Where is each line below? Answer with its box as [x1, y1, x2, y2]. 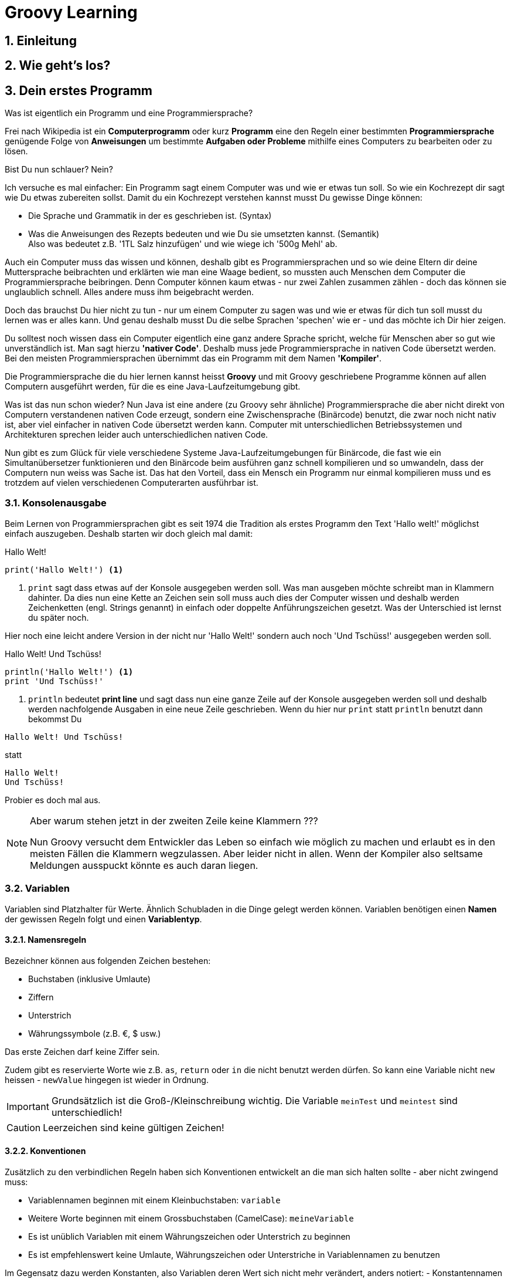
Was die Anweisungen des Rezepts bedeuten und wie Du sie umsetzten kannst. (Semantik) [28, 229, 380, 239]
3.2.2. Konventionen [5, 1146, 86, 1156]
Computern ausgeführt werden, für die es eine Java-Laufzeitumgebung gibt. [5, 381, 301, 392]
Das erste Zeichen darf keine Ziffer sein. [5, 1046, 160, 1057]
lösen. [5, 146, 28, 157]
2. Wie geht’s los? [5, 58, 111, 73]
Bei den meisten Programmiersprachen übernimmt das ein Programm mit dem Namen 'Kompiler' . [5, 353, 382, 364]
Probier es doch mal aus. [5, 794, 101, 805]
